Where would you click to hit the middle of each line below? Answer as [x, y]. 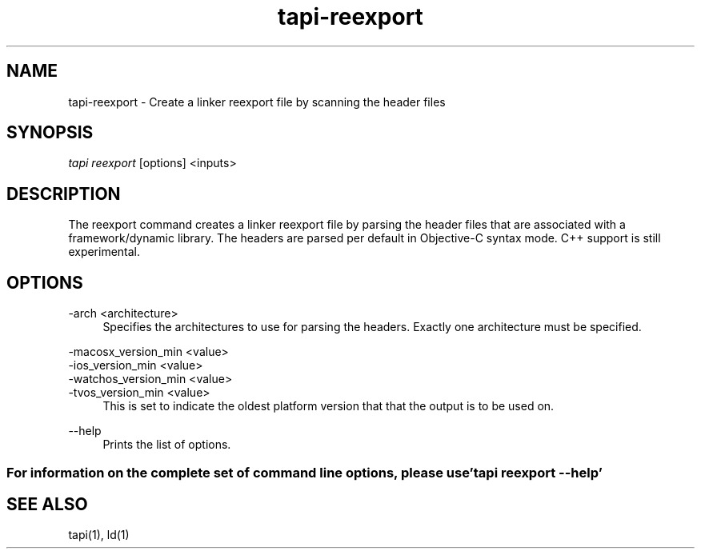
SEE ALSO [47, 504]
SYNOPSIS [50, 133]
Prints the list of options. [167, 445]
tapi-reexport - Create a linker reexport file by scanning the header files [257, 102]
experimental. [104, 252]
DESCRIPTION [64, 194]
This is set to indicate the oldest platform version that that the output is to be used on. [328, 406]
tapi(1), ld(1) [99, 535]
